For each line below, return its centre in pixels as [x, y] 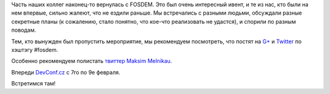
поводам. [24, 30]
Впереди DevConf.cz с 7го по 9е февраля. [66, 72]
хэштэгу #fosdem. [35, 49]
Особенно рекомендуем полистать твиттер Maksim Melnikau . [92, 61]
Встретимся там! [34, 84]
